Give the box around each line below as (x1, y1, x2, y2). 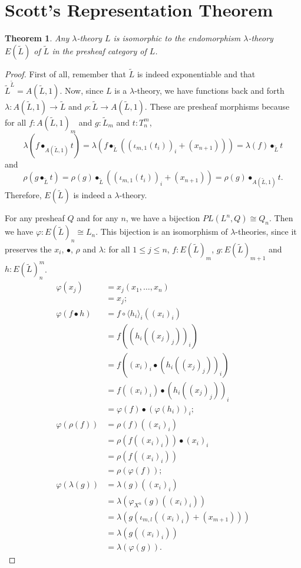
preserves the (5, 242, 52, 255)
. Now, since (59, 84, 104, 96)
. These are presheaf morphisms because (144, 100, 290, 112)
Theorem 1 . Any (5, 32, 70, 44)
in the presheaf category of (52, 44, 147, 57)
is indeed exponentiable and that (137, 67, 256, 80)
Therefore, (5, 189, 42, 201)
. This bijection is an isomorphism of (95, 225, 228, 238)
